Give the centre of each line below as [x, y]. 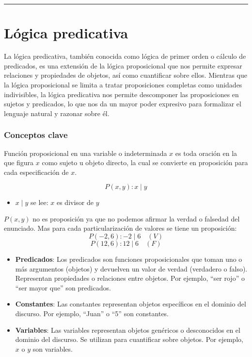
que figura [19, 162]
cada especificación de [36, 172]
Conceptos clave [36, 135]
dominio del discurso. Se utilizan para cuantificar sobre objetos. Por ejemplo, [129, 339]
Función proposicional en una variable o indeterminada [86, 153]
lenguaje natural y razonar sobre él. [57, 113]
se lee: [39, 202]
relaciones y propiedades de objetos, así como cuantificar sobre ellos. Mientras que [126, 75]
